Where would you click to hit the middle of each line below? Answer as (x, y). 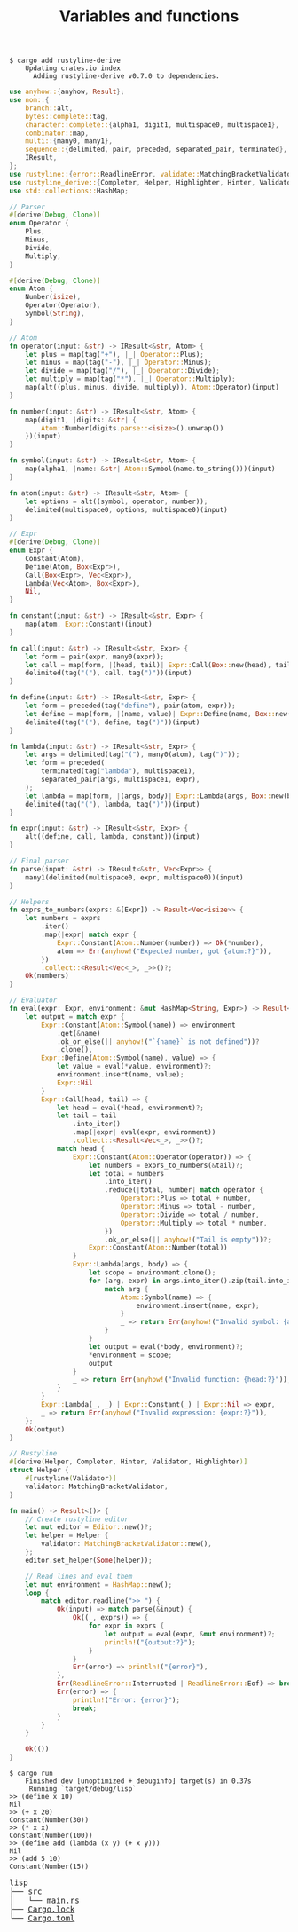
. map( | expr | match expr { (89, 935)
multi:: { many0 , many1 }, (69, 141)
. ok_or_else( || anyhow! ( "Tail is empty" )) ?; (188, 1240)
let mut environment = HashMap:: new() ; (99, 1585)
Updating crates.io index (73, 68)
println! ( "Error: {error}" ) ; (126, 1700)
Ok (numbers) (47, 976)
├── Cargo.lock (42, 1909)
